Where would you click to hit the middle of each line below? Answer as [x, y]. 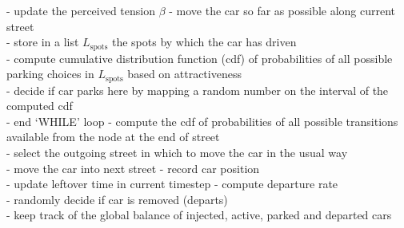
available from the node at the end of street [113, 137]
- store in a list [43, 42]
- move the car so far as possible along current [282, 10]
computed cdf [40, 106]
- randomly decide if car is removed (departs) [117, 199]
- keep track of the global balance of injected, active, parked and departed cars [199, 215]
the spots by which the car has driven [204, 42]
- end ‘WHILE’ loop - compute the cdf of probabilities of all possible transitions [202, 121]
